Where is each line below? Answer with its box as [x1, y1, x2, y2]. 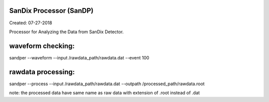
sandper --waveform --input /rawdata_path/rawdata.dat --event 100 [9, 54, 149, 60]
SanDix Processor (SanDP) [9, 6, 94, 15]
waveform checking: [9, 42, 75, 50]
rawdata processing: [9, 67, 75, 76]
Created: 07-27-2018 [9, 20, 52, 26]
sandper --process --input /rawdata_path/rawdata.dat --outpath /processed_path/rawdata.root [9, 81, 205, 87]
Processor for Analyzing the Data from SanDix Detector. [9, 29, 124, 35]
